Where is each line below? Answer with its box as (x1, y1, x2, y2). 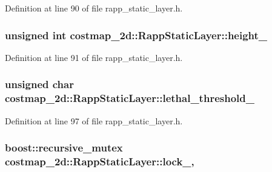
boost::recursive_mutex (5, 140, 123, 155)
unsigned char (5, 77, 74, 92)
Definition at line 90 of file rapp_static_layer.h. (5, 2, 183, 14)
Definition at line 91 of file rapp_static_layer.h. (5, 51, 183, 63)
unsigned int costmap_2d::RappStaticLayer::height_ (5, 27, 268, 42)
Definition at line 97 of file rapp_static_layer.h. (5, 114, 183, 127)
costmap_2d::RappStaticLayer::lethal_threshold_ (5, 91, 254, 106)
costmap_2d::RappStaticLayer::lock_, (5, 153, 194, 168)
